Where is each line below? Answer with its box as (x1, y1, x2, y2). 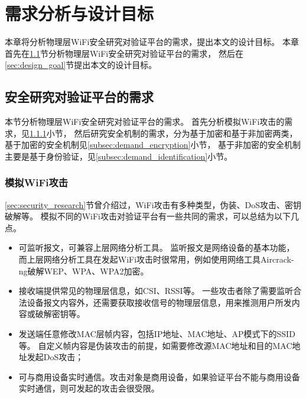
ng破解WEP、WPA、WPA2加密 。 (18, 264, 149, 277)
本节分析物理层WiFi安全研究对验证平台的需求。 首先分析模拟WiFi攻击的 (5, 115, 285, 128)
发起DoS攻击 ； (27, 351, 84, 363)
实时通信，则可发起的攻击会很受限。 (18, 382, 159, 394)
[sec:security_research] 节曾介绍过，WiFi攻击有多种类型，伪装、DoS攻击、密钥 (5, 198, 302, 211)
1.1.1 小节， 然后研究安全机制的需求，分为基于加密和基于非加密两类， (30, 127, 298, 139)
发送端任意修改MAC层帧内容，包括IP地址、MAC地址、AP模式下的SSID (18, 328, 295, 340)
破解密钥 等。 (35, 308, 85, 320)
